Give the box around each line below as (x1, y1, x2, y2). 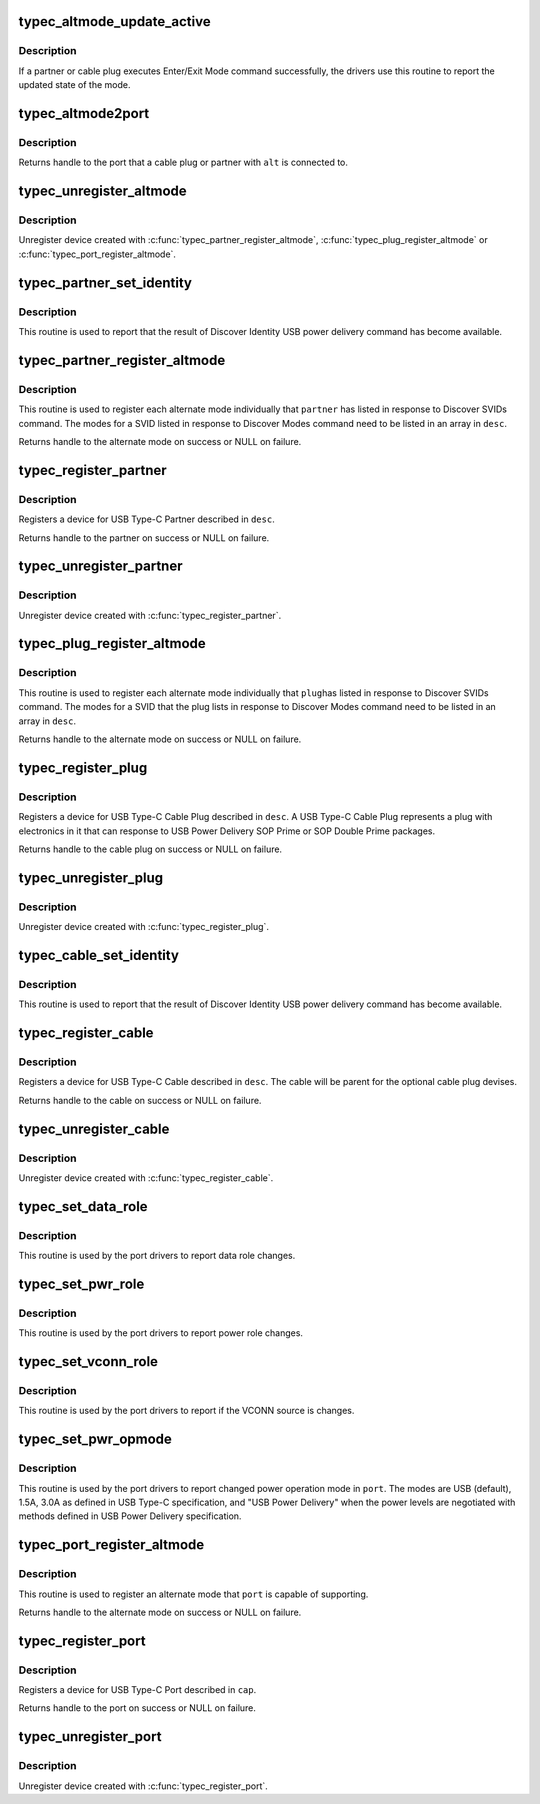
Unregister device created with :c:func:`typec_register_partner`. (18, 609, 282, 621)
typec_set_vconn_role (18, 1353, 159, 1370)
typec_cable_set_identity (18, 946, 180, 964)
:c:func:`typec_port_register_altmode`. (18, 248, 177, 260)
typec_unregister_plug (18, 869, 164, 886)
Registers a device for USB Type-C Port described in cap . (18, 1684, 257, 1696)
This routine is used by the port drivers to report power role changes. (18, 1327, 304, 1339)
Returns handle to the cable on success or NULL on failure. (18, 1094, 262, 1106)
